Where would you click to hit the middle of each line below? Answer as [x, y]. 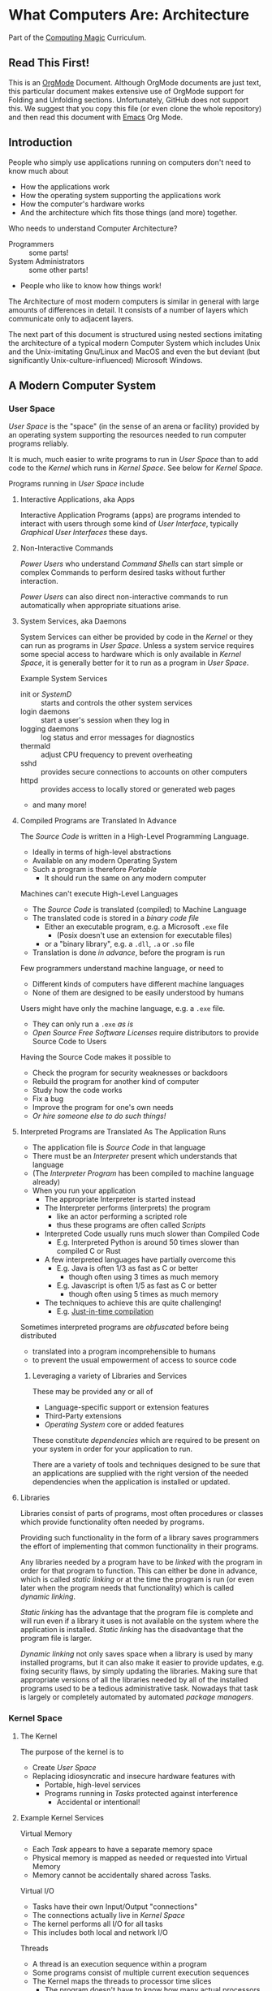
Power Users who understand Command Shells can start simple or [132, 564]
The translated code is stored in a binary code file [116, 918]
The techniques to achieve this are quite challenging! [133, 1303]
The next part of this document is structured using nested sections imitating [135, 334]
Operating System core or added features [114, 1425]
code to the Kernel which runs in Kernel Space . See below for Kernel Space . [136, 468]
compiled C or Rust [89, 1251]
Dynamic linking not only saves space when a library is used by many [136, 1654]
